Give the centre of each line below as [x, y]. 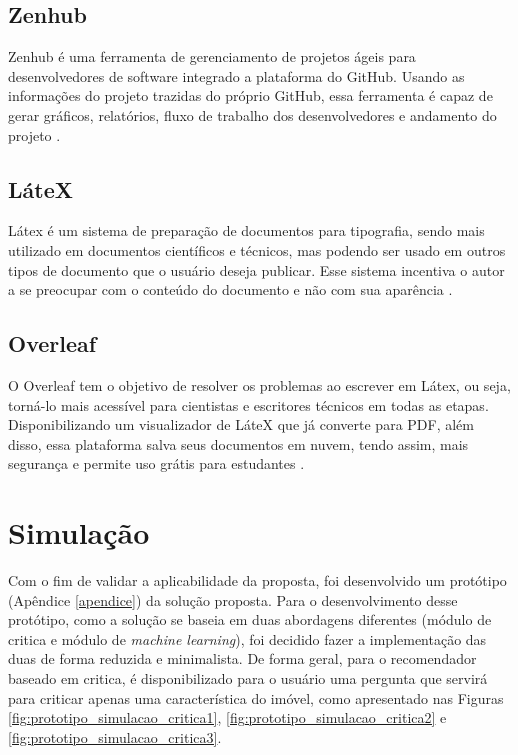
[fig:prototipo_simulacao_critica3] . [115, 736]
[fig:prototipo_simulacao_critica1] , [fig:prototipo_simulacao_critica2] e [227, 717]
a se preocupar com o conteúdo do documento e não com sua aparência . [230, 289]
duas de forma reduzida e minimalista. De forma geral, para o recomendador [242, 658]
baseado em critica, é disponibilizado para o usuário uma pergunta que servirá [248, 678]
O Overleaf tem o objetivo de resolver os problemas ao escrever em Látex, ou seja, [259, 384]
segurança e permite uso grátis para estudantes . [156, 463]
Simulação [79, 532]
